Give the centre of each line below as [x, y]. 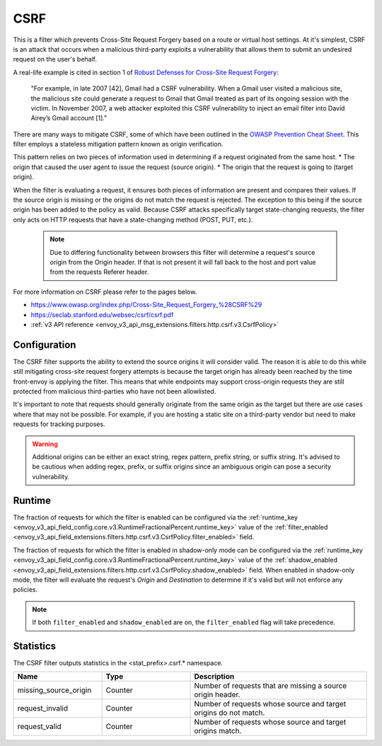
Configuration [45, 344]
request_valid [39, 727]
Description [214, 677]
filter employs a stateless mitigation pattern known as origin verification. [118, 144]
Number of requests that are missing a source [271, 686]
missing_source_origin [54, 690]
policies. [25, 590]
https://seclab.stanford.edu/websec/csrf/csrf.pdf [102, 314]
